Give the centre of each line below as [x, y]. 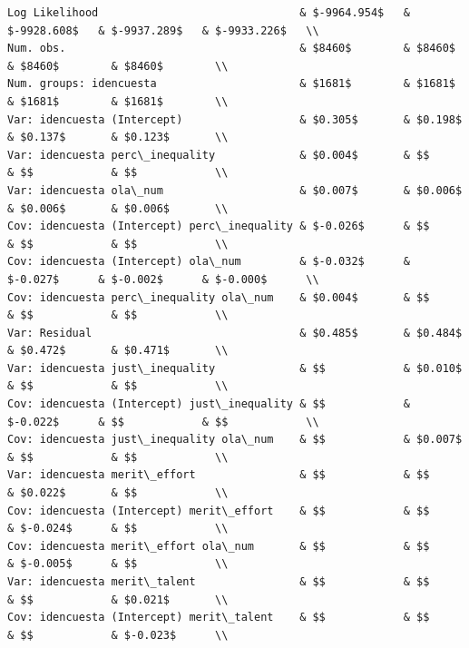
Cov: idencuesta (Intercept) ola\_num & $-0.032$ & [209, 262]
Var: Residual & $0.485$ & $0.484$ [235, 333]
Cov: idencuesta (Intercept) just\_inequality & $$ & [209, 404]
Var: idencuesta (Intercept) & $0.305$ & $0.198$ [235, 119]
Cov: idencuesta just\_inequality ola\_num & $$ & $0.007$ [235, 440]
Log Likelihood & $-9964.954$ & [209, 13]
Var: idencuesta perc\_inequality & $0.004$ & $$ [219, 155]
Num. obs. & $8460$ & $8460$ [231, 49]
